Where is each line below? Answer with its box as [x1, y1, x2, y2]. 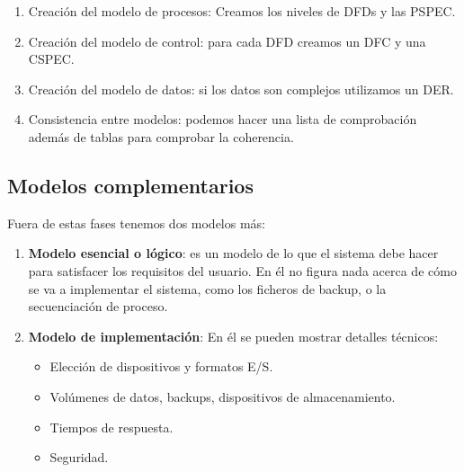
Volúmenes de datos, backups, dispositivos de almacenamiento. [49, 387, 396, 405]
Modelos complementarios [7, 171, 254, 199]
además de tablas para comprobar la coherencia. [28, 127, 294, 146]
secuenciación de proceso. [28, 297, 168, 316]
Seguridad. [49, 448, 109, 467]
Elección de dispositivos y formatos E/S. [49, 357, 273, 376]
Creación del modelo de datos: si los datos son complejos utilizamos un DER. [28, 79, 454, 98]
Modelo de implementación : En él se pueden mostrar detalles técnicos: [28, 326, 439, 345]
